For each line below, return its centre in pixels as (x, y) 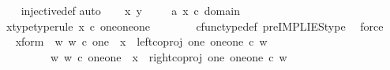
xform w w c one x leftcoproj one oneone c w (141, 41)
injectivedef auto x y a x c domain (130, 10)
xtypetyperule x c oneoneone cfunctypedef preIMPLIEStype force (195, 26)
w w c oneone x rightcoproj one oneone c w (169, 56)
